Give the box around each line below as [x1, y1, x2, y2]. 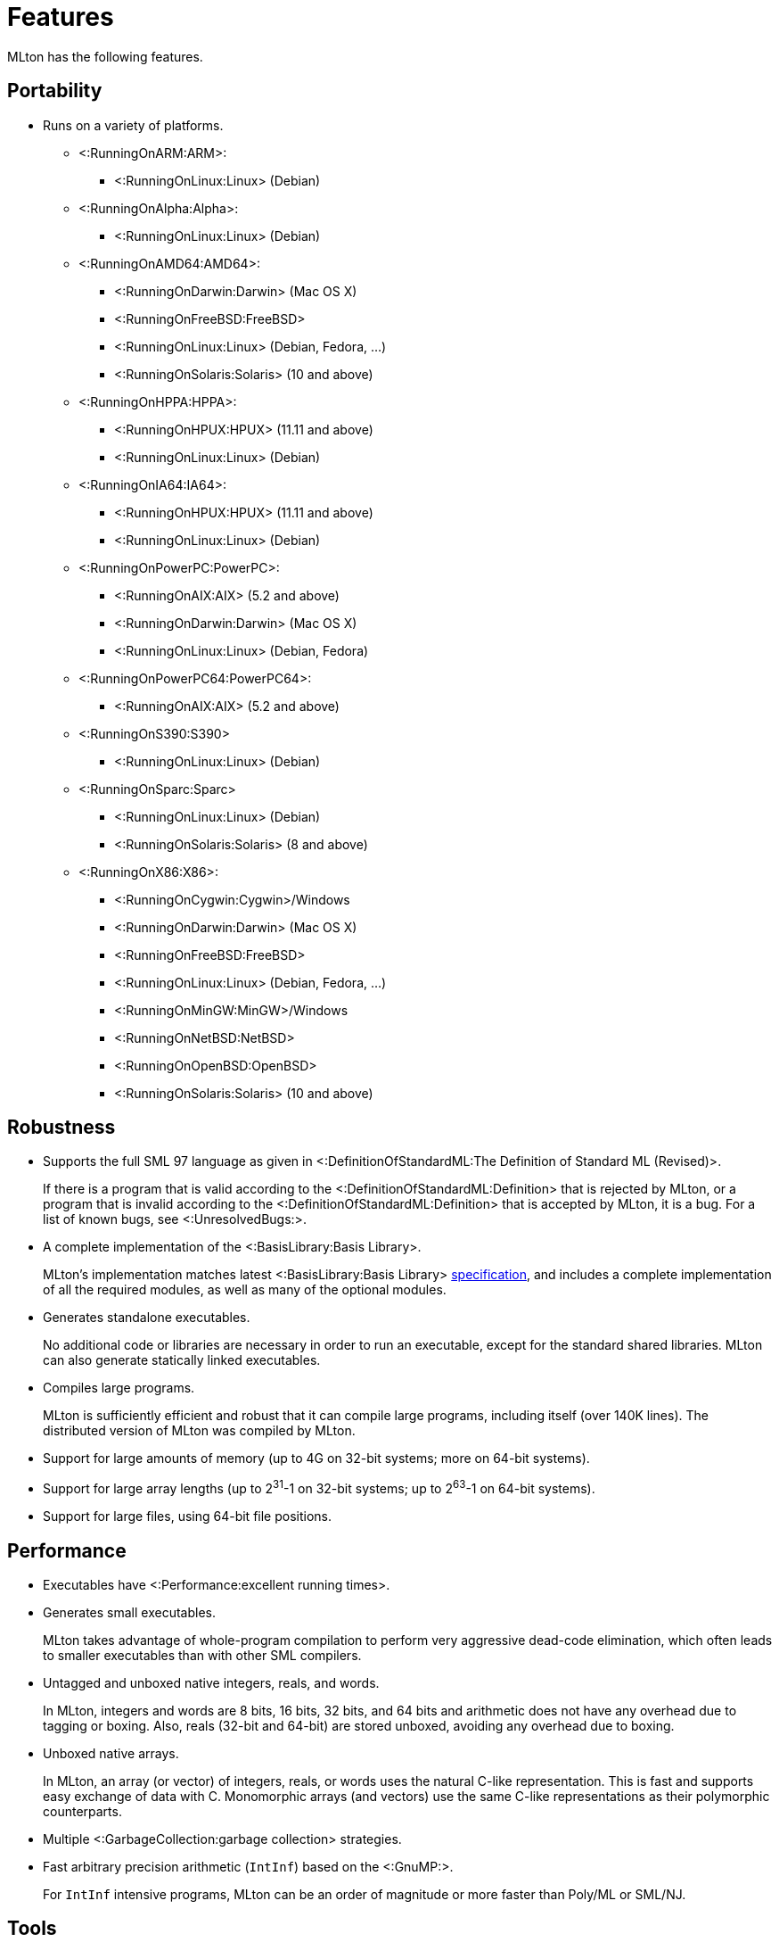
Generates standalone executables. [43, 1310, 250, 1326]
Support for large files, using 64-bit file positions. [43, 1508, 332, 1525]
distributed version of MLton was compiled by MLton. [43, 1423, 356, 1439]
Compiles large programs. [43, 1380, 195, 1396]
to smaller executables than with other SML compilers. [43, 1647, 362, 1663]
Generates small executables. [43, 1604, 217, 1620]
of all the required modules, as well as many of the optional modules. [43, 1282, 447, 1298]
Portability [7, 79, 102, 103]
